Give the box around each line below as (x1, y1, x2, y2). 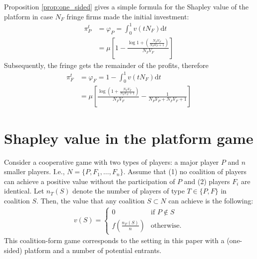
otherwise (151, 222, 180, 229)
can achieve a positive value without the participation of (4, 176, 175, 186)
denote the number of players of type (72, 186, 185, 196)
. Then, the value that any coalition (36, 195, 145, 205)
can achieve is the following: (168, 195, 254, 205)
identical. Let (4, 186, 44, 196)
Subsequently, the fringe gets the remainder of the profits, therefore (4, 60, 209, 70)
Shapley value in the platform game (4, 128, 254, 148)
